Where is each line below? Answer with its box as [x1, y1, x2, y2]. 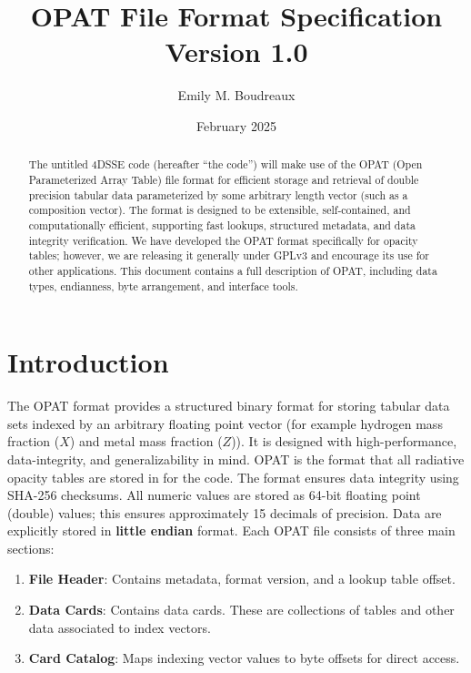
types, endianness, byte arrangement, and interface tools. [28, 278, 298, 293]
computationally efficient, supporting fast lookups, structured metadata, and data [28, 217, 416, 232]
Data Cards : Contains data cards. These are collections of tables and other [28, 600, 455, 619]
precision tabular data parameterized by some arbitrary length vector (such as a [28, 187, 408, 202]
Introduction [7, 343, 169, 381]
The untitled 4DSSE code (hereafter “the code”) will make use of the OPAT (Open [28, 157, 423, 172]
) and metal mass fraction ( [69, 432, 223, 451]
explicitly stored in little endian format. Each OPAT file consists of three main [7, 521, 456, 540]
